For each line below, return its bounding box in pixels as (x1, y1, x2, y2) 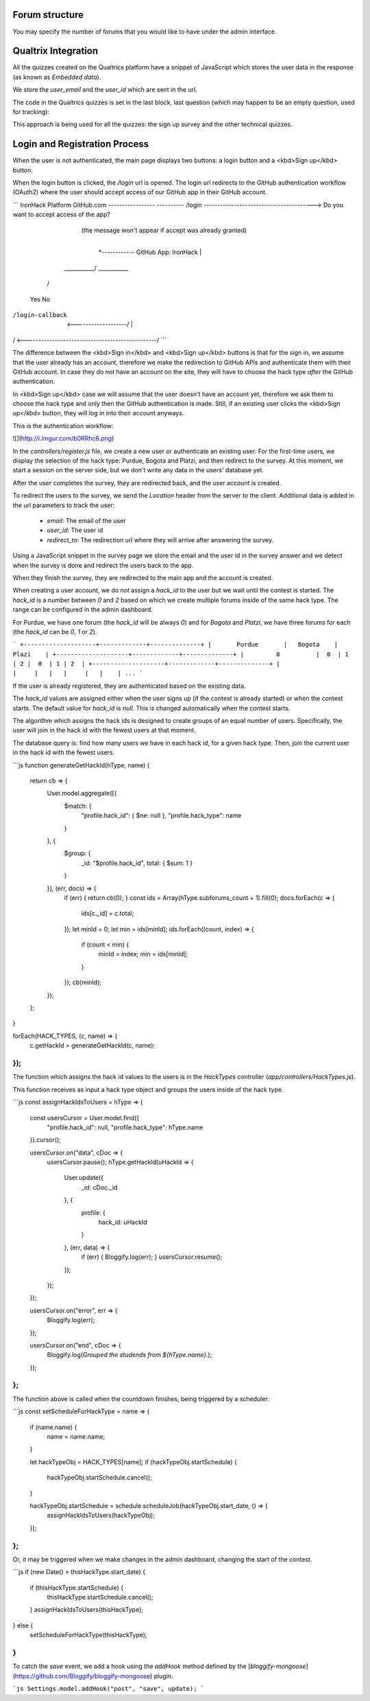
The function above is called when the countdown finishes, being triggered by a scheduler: (12, 1394, 270, 1403)
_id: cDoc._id (81, 1183, 118, 1191)
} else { (12, 1621, 34, 1630)
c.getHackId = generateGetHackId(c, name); (29, 1041, 156, 1050)
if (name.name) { (29, 1423, 77, 1431)
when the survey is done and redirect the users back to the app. (12, 561, 194, 569)
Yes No (29, 295, 51, 303)
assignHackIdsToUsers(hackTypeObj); (47, 1511, 156, 1520)
